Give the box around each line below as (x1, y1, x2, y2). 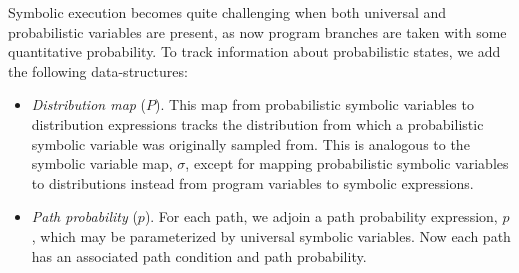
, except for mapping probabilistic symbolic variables (185, 153, 509, 174)
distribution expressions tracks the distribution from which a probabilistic (31, 113, 484, 134)
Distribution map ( (31, 94, 147, 115)
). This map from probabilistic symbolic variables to (155, 94, 474, 115)
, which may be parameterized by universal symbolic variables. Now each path (31, 225, 511, 246)
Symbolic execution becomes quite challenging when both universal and (8, 2, 447, 22)
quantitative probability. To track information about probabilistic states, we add (8, 41, 501, 62)
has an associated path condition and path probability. (31, 245, 367, 266)
